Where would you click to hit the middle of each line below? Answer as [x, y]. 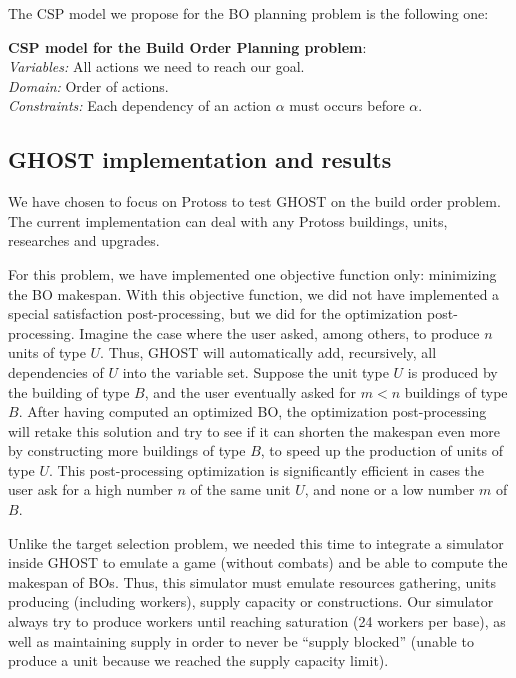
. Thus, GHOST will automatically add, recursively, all [268, 352]
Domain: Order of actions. [88, 85]
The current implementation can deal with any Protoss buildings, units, [228, 220]
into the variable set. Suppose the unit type [255, 371]
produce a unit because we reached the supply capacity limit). [198, 660]
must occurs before [347, 105]
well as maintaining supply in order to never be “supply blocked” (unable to [241, 640]
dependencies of [56, 371]
